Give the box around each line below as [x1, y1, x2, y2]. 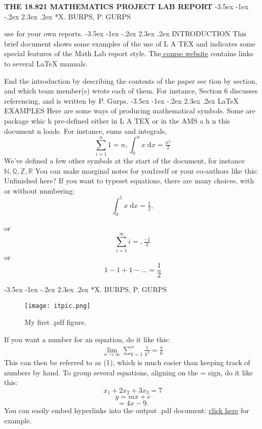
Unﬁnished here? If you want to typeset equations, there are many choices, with [4, 175, 254, 186]
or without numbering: [4, 185, 75, 196]
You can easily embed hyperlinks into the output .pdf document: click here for [4, 405, 249, 416]
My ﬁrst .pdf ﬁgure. [25, 317, 86, 327]
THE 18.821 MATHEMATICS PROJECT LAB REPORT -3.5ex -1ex [4, 1, 249, 11]
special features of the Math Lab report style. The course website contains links [4, 48, 253, 59]
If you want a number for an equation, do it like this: [4, 333, 170, 344]
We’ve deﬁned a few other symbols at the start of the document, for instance [4, 155, 245, 165]
